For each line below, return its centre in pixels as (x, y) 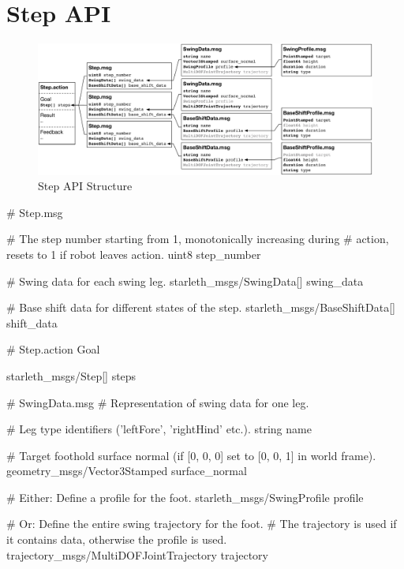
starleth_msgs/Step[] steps (71, 375)
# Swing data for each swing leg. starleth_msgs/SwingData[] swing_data (185, 281)
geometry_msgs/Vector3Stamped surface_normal (127, 471)
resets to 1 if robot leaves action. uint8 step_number (134, 254)
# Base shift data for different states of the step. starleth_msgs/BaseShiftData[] (201, 307)
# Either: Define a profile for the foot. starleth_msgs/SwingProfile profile (185, 497)
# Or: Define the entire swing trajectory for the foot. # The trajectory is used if (202, 524)
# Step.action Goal (53, 349)
